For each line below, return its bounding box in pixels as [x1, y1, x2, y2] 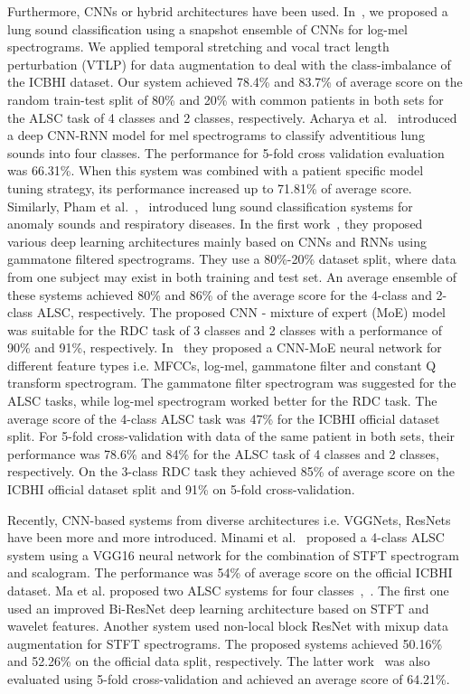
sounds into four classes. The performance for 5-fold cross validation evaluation [7, 143, 445, 162]
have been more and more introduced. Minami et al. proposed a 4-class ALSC [7, 528, 445, 547]
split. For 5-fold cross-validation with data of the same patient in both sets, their [7, 427, 456, 445]
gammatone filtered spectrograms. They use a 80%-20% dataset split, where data [7, 249, 456, 268]
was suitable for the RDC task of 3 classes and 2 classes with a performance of [7, 320, 443, 339]
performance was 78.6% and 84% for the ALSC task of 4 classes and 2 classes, [7, 444, 440, 463]
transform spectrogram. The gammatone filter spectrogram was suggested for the [7, 373, 456, 392]
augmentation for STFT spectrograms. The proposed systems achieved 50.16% [7, 633, 443, 652]
